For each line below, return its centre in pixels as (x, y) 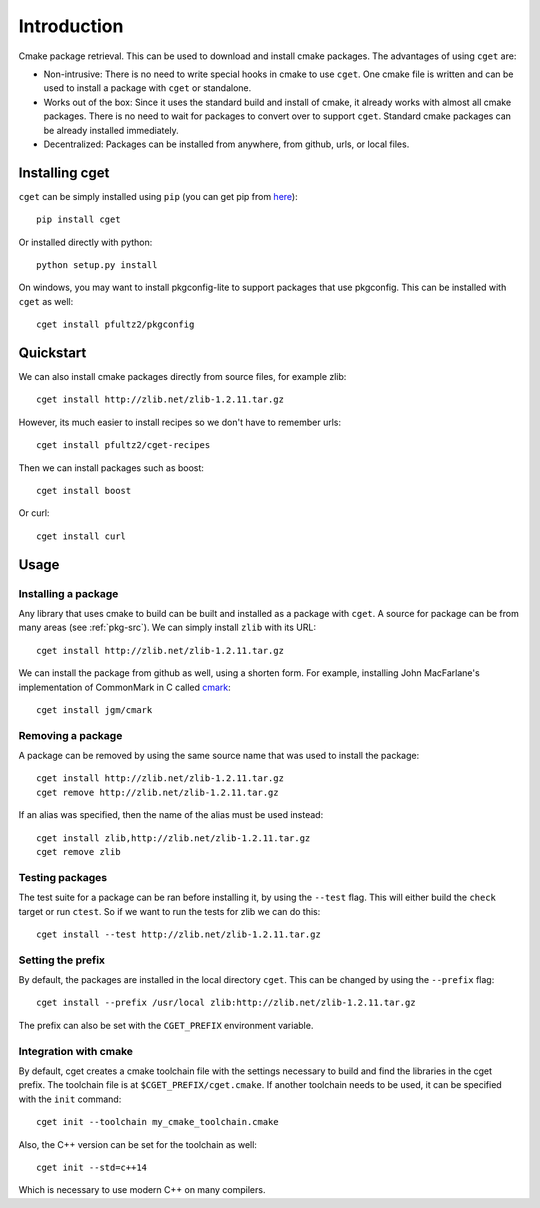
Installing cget (64, 172)
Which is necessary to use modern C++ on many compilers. (142, 1190)
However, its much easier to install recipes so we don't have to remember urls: (180, 422)
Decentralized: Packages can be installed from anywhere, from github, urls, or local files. (226, 144)
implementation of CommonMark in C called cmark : (125, 687)
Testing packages (63, 877)
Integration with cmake (76, 1051)
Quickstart (52, 352)
